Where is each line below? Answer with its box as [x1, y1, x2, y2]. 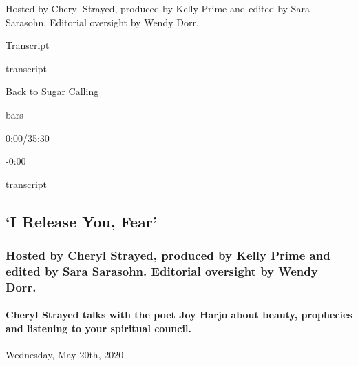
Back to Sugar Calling [6, 84, 99, 99]
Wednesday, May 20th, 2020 [6, 347, 124, 362]
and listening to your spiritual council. [6, 321, 191, 335]
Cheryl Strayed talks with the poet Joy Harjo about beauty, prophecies [6, 307, 352, 322]
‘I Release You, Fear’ [6, 210, 158, 232]
